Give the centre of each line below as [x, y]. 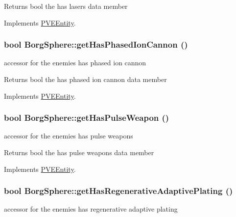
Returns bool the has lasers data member [66, 6]
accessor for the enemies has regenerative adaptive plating [91, 209]
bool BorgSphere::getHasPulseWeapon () [87, 118]
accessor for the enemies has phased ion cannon [75, 63]
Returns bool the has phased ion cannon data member [85, 79]
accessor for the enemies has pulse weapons [69, 136]
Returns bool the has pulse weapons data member [79, 152]
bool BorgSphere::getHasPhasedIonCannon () [96, 44]
